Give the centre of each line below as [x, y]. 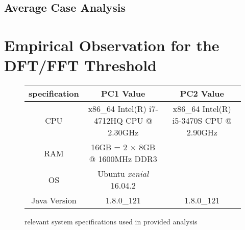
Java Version [54, 200]
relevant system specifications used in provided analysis [111, 222]
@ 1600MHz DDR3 [123, 159]
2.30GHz [123, 132]
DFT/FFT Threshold [80, 65]
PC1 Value [123, 94]
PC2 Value [202, 94]
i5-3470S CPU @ [202, 121]
